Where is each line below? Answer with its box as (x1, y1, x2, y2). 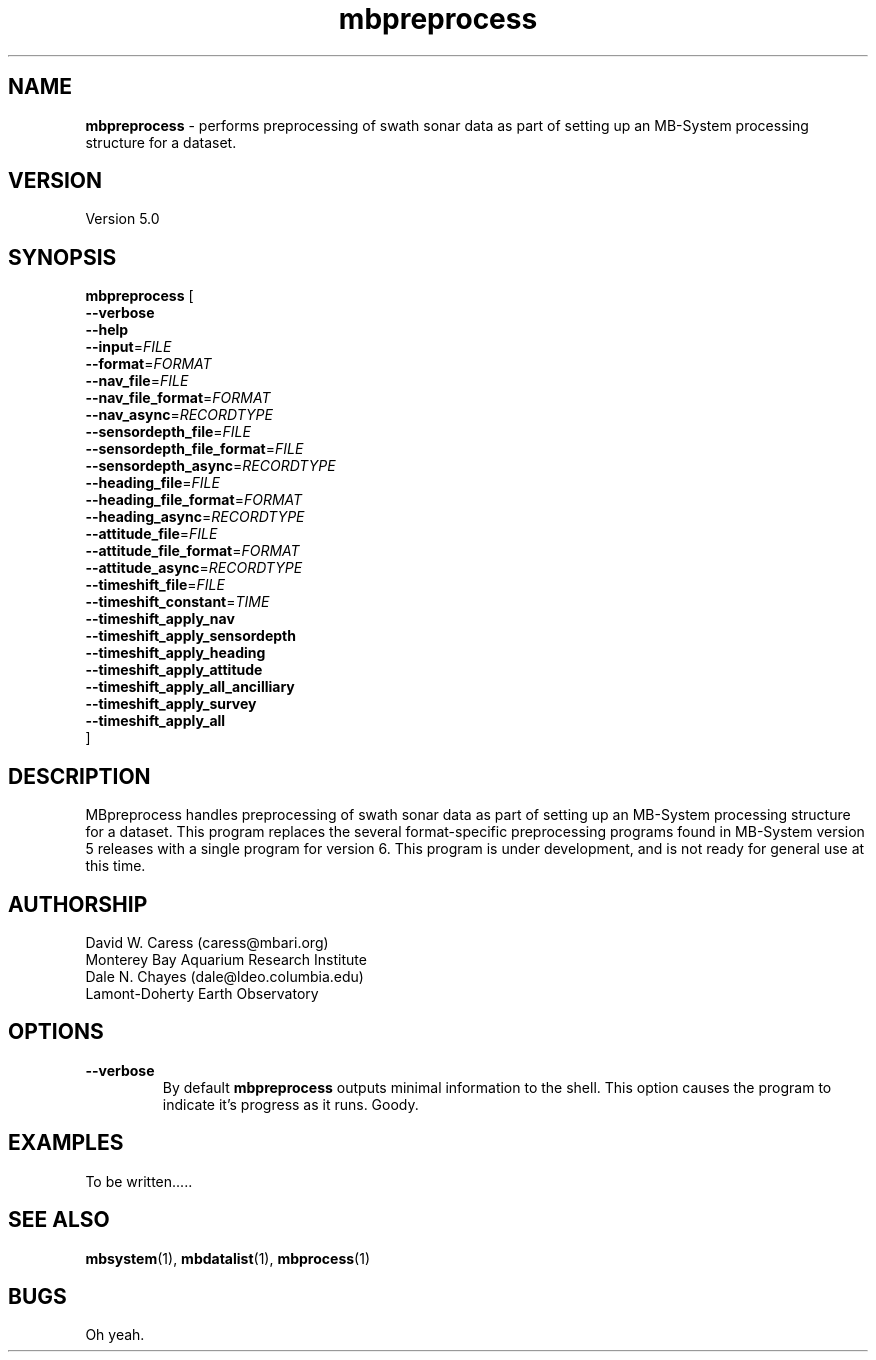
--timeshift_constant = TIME (85, 593, 270, 611)
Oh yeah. (85, 1326, 145, 1344)
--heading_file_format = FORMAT (85, 491, 303, 509)
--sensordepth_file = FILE (85, 423, 251, 441)
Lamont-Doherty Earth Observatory (85, 984, 319, 1002)
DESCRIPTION (8, 763, 151, 789)
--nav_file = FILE (85, 372, 189, 390)
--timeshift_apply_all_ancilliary (85, 678, 295, 696)
